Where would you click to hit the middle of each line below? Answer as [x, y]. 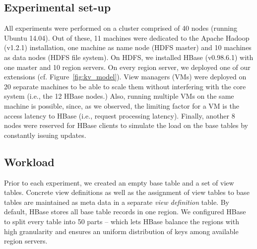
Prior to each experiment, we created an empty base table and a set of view [119, 182]
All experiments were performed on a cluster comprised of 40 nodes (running [121, 28]
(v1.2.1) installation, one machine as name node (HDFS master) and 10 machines [128, 47]
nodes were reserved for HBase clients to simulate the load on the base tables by [126, 125]
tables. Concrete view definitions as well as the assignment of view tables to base [127, 192]
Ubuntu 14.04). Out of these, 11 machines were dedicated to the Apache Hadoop [127, 37]
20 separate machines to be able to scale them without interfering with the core [125, 86]
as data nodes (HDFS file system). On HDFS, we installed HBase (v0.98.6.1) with [129, 57]
